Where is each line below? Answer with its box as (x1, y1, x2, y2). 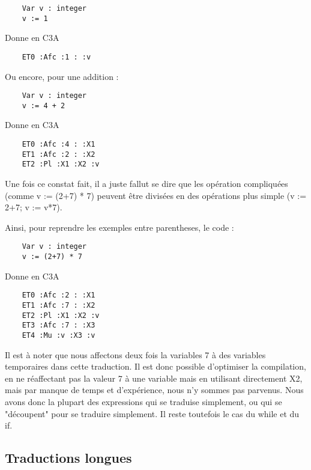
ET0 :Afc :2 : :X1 (22, 291, 95, 300)
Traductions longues (5, 448, 132, 467)
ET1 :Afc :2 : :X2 (22, 150, 95, 159)
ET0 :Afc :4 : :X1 (22, 140, 95, 149)
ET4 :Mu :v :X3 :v (22, 331, 95, 340)
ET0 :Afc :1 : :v (22, 52, 91, 61)
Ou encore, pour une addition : (5, 70, 119, 82)
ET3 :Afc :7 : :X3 (22, 321, 95, 330)
